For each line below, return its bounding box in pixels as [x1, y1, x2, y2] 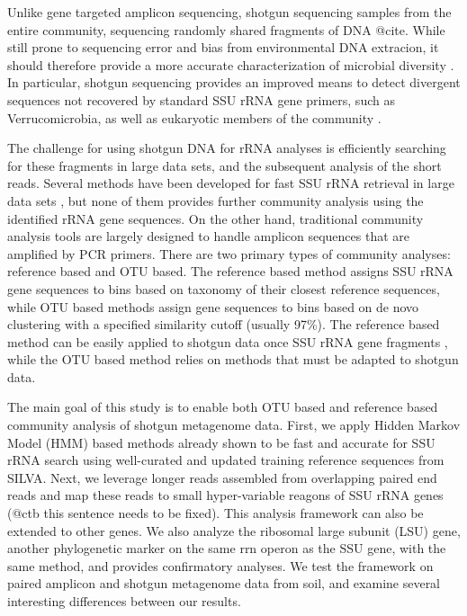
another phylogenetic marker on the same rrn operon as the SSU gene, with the [7, 539, 446, 558]
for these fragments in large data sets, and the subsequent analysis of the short [7, 156, 442, 174]
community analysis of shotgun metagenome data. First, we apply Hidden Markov [7, 415, 461, 434]
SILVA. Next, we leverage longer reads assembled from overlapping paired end [7, 468, 437, 487]
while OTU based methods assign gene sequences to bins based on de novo [7, 297, 419, 316]
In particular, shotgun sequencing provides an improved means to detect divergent [7, 73, 461, 92]
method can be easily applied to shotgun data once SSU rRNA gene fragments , [7, 332, 448, 351]
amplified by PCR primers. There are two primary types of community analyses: [7, 244, 451, 263]
